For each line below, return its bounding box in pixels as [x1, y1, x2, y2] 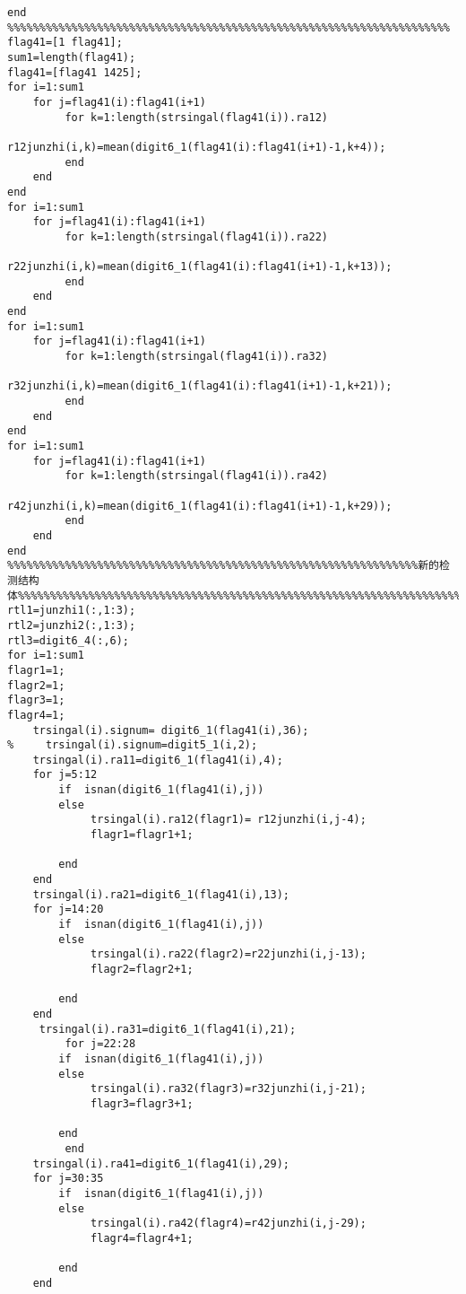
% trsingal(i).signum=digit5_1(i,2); [7, 739, 258, 752]
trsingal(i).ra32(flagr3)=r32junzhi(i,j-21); [91, 1082, 367, 1096]
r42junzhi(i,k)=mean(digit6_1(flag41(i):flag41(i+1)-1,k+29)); [7, 499, 393, 512]
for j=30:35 [32, 1172, 104, 1185]
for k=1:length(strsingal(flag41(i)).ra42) [65, 469, 328, 483]
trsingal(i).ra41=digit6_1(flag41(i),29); [32, 1157, 289, 1170]
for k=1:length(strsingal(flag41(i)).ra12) [65, 110, 328, 124]
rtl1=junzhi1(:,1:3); [7, 604, 136, 617]
